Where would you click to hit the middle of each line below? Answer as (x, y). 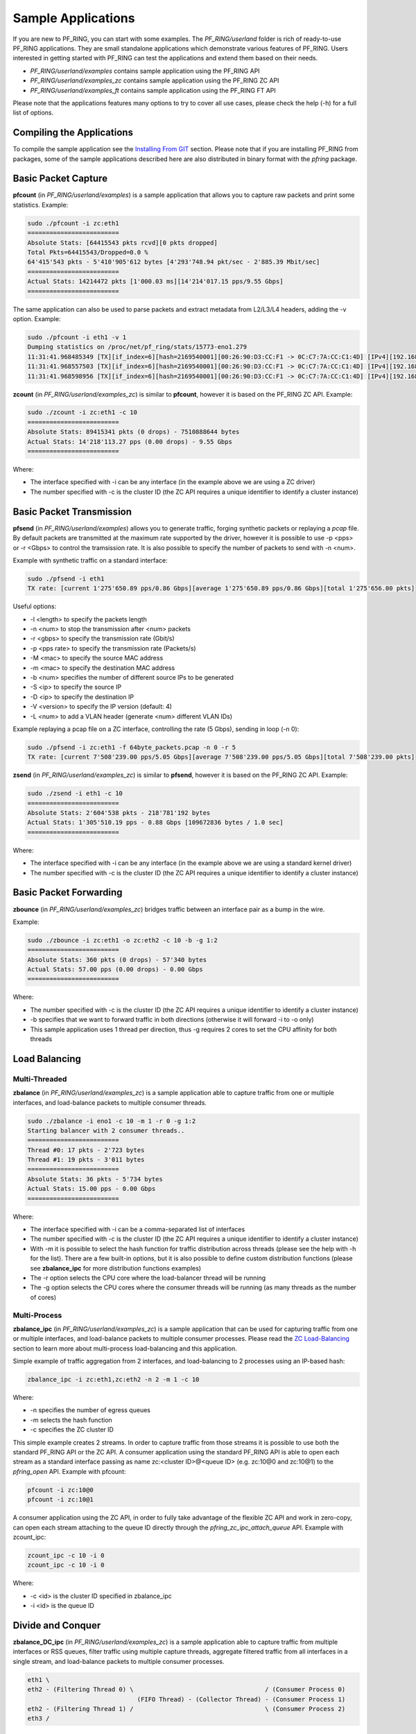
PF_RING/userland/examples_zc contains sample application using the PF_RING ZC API (155, 80)
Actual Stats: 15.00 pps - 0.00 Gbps (92, 1189)
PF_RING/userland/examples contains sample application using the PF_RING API (145, 71)
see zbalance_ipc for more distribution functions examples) (115, 1268)
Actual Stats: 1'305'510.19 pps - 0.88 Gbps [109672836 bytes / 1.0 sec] (155, 823)
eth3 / (38, 1719)
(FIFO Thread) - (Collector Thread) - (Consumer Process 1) (241, 1699)
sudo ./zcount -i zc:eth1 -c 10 (83, 412)
